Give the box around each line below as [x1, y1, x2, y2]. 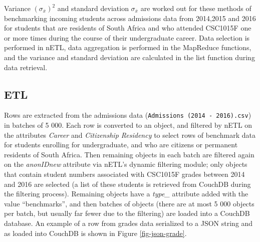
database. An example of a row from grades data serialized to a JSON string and [4, 217, 253, 228]
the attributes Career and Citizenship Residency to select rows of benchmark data [4, 129, 255, 140]
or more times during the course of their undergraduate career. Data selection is [4, 32, 250, 43]
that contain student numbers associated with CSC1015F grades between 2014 [4, 168, 245, 179]
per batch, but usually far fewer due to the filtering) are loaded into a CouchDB [4, 208, 250, 218]
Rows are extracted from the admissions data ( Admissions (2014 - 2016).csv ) [4, 110, 251, 120]
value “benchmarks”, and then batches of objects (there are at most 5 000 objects [4, 198, 254, 208]
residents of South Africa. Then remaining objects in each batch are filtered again [4, 149, 254, 159]
